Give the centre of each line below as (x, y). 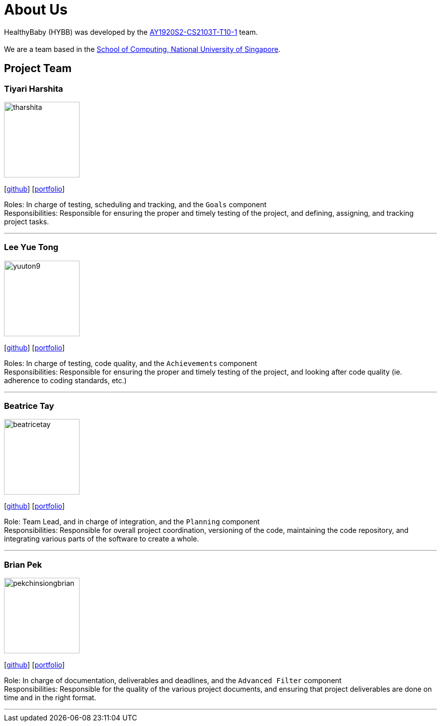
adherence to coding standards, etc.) (65, 380)
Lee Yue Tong (31, 247)
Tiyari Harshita (34, 88)
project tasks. (27, 221)
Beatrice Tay (29, 406)
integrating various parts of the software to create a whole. (102, 539)
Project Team (38, 69)
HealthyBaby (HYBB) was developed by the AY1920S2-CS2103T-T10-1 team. (131, 32)
